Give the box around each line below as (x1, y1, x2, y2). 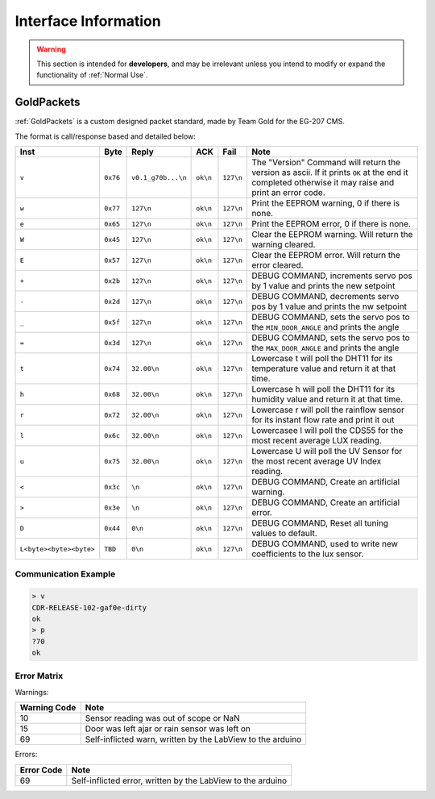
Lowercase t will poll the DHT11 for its (251, 353, 394, 364)
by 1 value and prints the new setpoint (251, 281, 396, 292)
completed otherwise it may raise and (251, 177, 395, 189)
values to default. (251, 528, 317, 539)
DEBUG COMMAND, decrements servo (251, 291, 400, 302)
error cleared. (251, 260, 304, 271)
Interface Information (14, 12, 161, 30)
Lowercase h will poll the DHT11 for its (251, 384, 396, 395)
